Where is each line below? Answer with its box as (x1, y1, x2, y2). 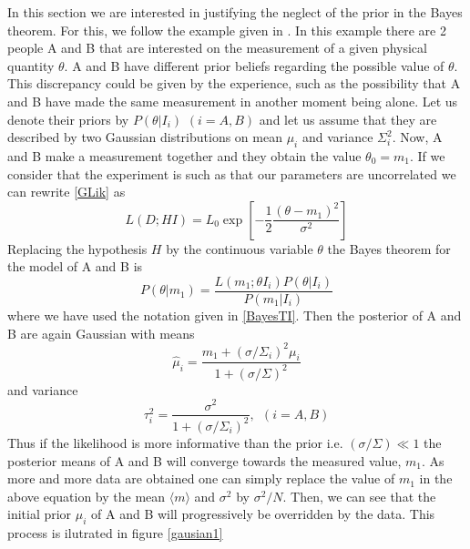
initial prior (7, 504, 72, 524)
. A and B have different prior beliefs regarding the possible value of (64, 56, 444, 75)
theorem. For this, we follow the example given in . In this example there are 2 (7, 20, 446, 39)
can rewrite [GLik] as (7, 182, 126, 201)
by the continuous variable (166, 239, 313, 258)
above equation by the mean (7, 486, 166, 505)
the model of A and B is (7, 257, 143, 276)
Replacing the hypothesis (7, 239, 148, 258)
